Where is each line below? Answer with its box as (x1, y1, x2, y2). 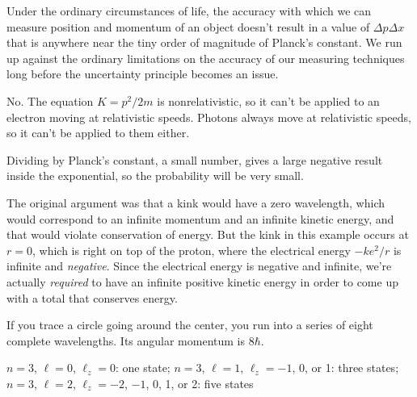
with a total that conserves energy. (6, 289, 178, 306)
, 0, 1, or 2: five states (145, 374, 254, 391)
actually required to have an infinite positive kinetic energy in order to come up (6, 273, 398, 290)
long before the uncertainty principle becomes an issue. (6, 65, 279, 82)
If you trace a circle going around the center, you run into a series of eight (6, 316, 373, 333)
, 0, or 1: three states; (292, 359, 399, 376)
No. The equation (6, 92, 94, 109)
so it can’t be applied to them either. (6, 124, 190, 141)
